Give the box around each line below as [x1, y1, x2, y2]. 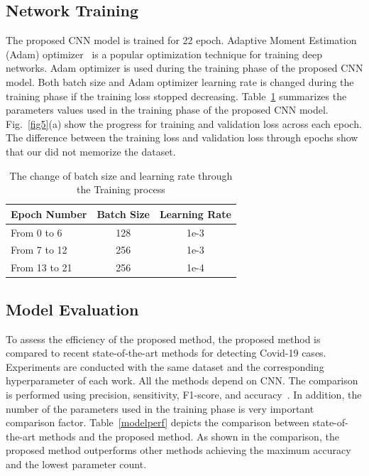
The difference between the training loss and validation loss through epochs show [6, 130, 358, 145]
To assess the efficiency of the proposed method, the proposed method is [6, 331, 321, 346]
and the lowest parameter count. [6, 456, 147, 471]
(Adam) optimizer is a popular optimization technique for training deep [6, 46, 322, 61]
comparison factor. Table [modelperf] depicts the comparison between [6, 415, 309, 430]
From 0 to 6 [11, 225, 62, 239]
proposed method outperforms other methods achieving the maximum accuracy [6, 443, 351, 458]
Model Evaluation [6, 298, 139, 320]
